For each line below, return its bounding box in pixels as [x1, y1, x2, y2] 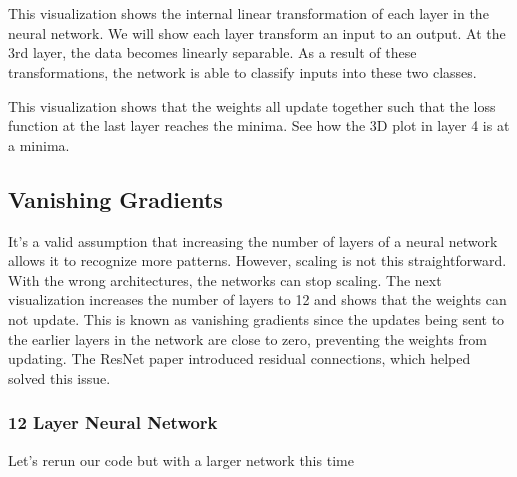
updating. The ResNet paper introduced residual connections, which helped [8, 348, 471, 369]
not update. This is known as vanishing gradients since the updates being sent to [8, 308, 505, 329]
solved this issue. [8, 367, 111, 388]
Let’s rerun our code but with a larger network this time [8, 449, 354, 470]
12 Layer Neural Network [8, 410, 218, 435]
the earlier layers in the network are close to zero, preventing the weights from [8, 328, 487, 349]
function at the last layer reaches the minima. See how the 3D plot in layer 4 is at [8, 115, 510, 136]
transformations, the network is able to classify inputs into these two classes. [8, 61, 477, 82]
